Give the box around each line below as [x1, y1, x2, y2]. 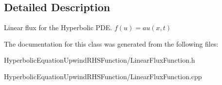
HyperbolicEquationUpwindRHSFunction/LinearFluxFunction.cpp [4, 71, 202, 81]
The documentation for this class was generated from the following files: [4, 38, 219, 49]
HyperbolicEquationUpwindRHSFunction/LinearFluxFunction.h [4, 55, 195, 65]
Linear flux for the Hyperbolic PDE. [4, 22, 112, 33]
